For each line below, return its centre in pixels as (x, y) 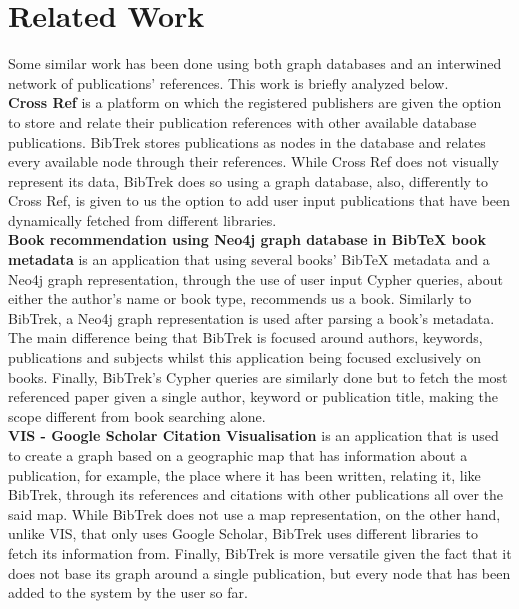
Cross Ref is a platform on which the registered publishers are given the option (255, 102)
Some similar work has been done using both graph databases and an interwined (255, 63)
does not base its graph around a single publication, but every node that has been (259, 572)
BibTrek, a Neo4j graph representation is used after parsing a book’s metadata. (251, 317)
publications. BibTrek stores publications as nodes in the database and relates (247, 141)
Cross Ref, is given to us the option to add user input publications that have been (259, 200)
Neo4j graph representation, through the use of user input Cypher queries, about (255, 278)
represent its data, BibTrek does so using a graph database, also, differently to (248, 180)
